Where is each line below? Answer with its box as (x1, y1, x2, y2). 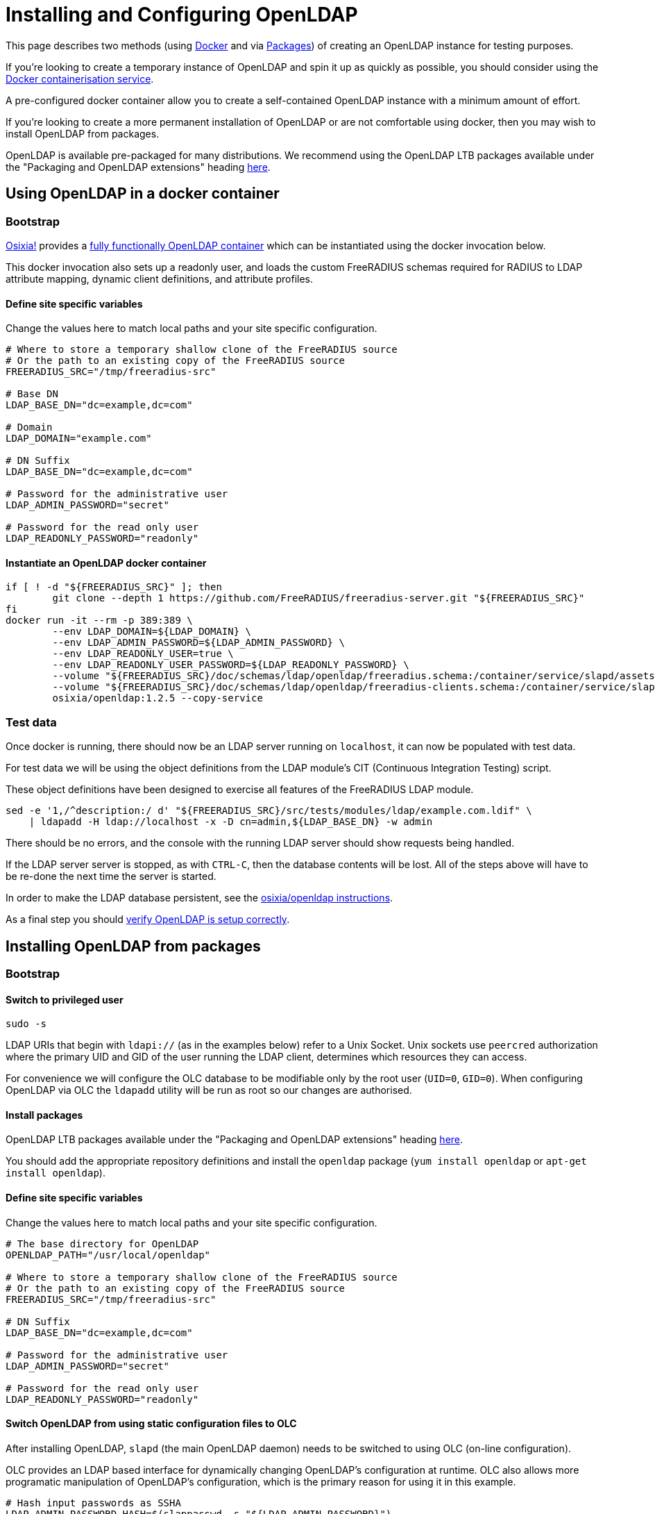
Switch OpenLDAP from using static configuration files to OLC (6, 1417, 297, 1430)
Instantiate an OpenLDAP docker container (6, 556, 207, 569)
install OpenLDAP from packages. (6, 127, 160, 140)
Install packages (6, 1108, 83, 1121)
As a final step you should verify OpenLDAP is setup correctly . (6, 913, 290, 926)
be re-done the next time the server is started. (6, 870, 216, 883)
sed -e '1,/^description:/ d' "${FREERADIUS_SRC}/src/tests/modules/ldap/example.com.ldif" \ (6, 805, 532, 817)
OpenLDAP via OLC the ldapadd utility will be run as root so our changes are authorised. (6, 1084, 412, 1097)
